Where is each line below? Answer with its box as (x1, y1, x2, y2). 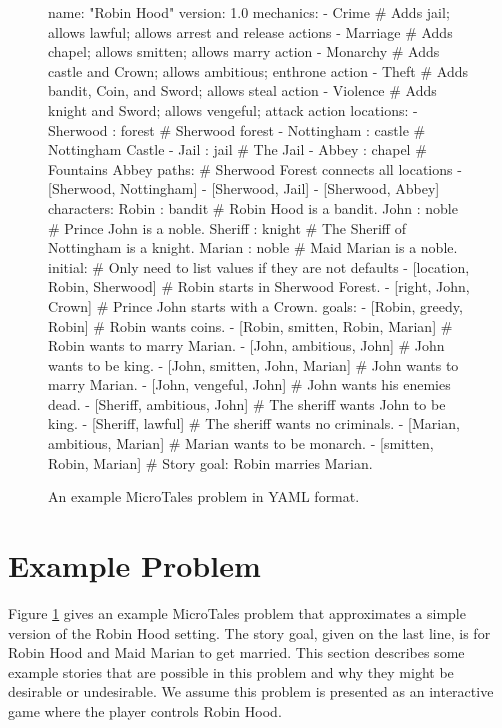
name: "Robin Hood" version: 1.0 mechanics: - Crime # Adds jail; (48, 2, 450, 22)
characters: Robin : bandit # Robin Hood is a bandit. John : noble (48, 197, 458, 218)
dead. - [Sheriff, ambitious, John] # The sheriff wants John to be (48, 393, 446, 414)
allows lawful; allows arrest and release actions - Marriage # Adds (48, 21, 453, 42)
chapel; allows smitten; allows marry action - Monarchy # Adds (48, 41, 440, 62)
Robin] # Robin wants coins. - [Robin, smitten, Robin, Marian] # (48, 315, 453, 336)
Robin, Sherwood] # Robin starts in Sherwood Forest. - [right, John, (48, 276, 470, 297)
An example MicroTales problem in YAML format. (48, 486, 360, 507)
